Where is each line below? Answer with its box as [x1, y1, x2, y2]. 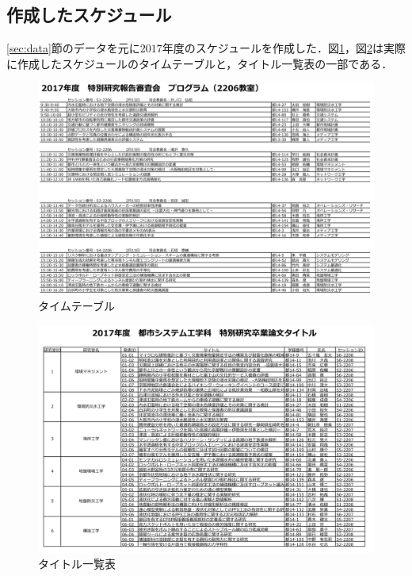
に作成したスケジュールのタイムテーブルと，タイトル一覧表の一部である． [6, 55, 393, 71]
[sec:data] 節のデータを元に [6, 40, 140, 56]
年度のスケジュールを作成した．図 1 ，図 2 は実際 [162, 40, 406, 56]
